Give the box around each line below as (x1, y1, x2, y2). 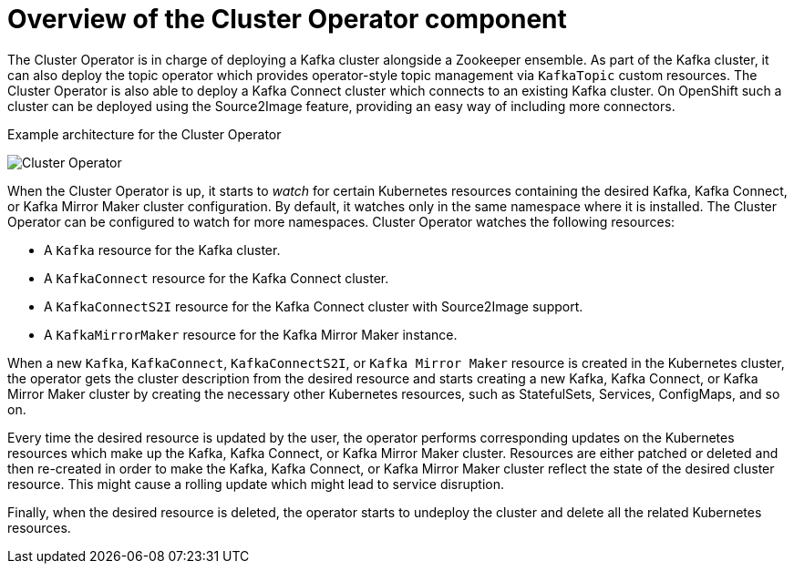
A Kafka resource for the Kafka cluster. (44, 241, 281, 258)
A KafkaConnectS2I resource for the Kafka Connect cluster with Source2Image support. (44, 298, 583, 314)
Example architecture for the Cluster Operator (7, 126, 282, 142)
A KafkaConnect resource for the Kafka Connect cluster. (44, 270, 389, 286)
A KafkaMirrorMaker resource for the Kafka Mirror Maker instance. (44, 326, 458, 342)
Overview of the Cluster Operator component (7, 4, 567, 35)
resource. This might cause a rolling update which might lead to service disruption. (7, 475, 505, 492)
